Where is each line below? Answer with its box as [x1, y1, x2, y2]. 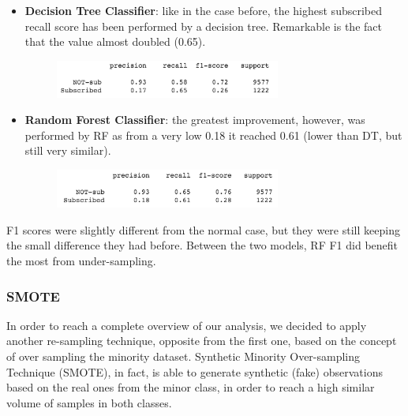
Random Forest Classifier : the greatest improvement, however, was [24, 111, 365, 128]
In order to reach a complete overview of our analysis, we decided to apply [6, 317, 367, 333]
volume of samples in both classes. [6, 394, 172, 410]
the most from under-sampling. [6, 253, 156, 269]
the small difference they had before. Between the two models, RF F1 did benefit [6, 237, 399, 253]
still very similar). [24, 142, 111, 159]
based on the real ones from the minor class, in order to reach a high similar [6, 379, 375, 395]
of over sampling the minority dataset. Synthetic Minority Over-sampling [6, 348, 361, 365]
